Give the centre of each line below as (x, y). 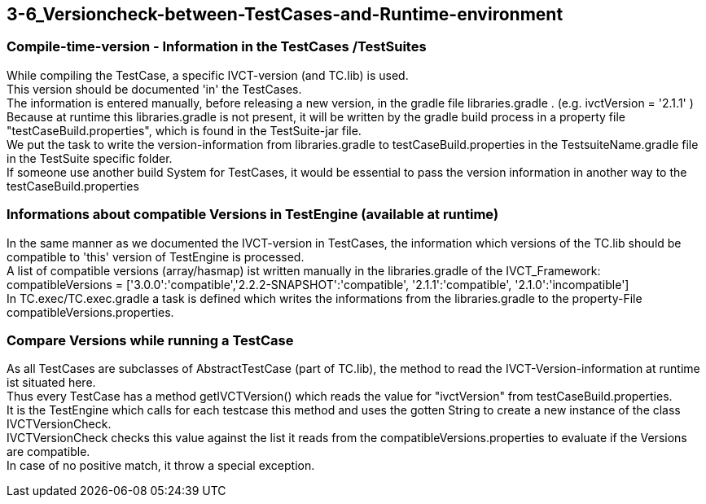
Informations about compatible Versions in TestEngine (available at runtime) (253, 215)
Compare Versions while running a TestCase (150, 340)
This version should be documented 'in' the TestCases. (154, 89)
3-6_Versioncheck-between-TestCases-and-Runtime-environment (285, 14)
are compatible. (48, 452)
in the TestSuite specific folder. (90, 158)
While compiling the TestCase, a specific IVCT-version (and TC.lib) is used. (208, 75)
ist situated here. (51, 383)
